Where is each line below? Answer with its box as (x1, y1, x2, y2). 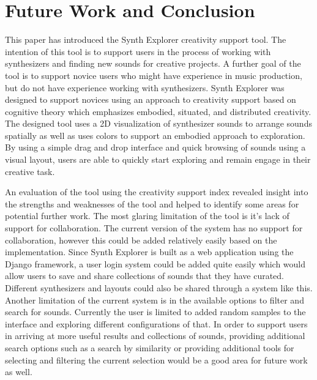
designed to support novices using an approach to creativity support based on (5, 93, 296, 106)
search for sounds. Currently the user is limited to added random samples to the (5, 305, 306, 318)
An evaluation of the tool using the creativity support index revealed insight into (5, 185, 308, 198)
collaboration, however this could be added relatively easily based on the (5, 233, 277, 246)
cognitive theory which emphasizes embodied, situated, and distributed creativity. (5, 105, 311, 117)
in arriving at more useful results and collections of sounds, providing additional (5, 329, 305, 342)
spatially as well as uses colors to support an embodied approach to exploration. (5, 129, 305, 141)
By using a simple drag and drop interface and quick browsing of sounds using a (5, 141, 306, 154)
